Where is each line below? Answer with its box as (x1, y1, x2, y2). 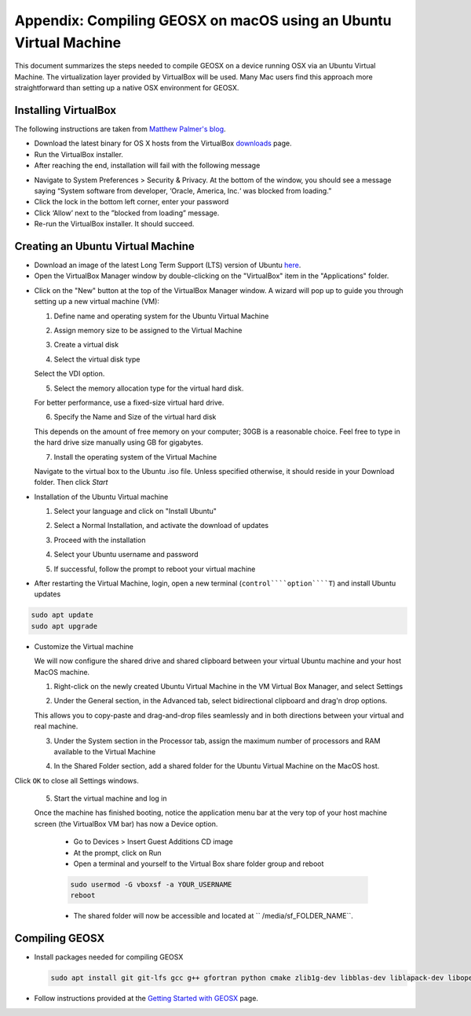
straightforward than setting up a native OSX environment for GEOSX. (14, 83, 239, 93)
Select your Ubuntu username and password (53, 550, 199, 559)
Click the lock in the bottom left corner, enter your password (34, 197, 229, 207)
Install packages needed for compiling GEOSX (34, 952, 184, 962)
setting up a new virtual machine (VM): (34, 297, 160, 306)
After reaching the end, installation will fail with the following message (34, 161, 261, 171)
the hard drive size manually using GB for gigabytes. (34, 438, 203, 447)
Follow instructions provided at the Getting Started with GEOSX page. (34, 994, 259, 1003)
